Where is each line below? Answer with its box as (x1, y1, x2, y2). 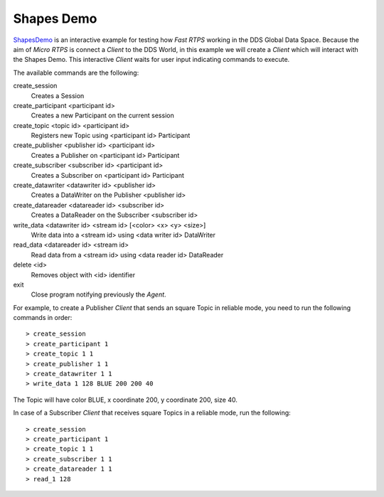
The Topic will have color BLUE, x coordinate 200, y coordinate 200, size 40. (13, 395, 238, 404)
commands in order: (13, 314, 73, 322)
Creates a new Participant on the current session (31, 111, 174, 120)
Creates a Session (31, 91, 85, 100)
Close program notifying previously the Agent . (31, 290, 166, 299)
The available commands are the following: (13, 68, 139, 77)
